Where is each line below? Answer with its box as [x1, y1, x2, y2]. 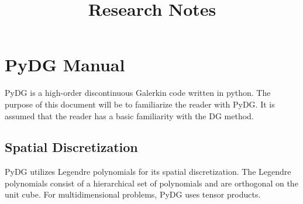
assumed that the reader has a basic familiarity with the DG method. [5, 109, 254, 122]
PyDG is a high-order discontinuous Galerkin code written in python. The [5, 87, 271, 99]
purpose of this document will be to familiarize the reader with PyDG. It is [5, 98, 275, 110]
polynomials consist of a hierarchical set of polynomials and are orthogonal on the [5, 177, 298, 189]
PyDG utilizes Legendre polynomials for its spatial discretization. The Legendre [5, 165, 291, 178]
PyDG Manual [5, 53, 125, 77]
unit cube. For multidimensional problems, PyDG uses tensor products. [5, 188, 261, 200]
